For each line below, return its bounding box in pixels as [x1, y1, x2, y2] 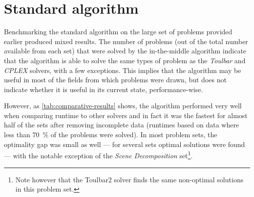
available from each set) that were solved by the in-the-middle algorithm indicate [4, 46, 247, 56]
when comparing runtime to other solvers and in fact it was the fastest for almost [4, 110, 248, 120]
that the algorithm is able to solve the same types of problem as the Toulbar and [4, 55, 246, 65]
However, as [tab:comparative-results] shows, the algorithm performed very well [4, 100, 242, 111]
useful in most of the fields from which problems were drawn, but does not [4, 74, 227, 85]
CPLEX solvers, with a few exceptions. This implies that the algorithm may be [4, 65, 241, 75]
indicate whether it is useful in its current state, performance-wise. [4, 84, 203, 94]
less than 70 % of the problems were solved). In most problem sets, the [4, 129, 217, 140]
